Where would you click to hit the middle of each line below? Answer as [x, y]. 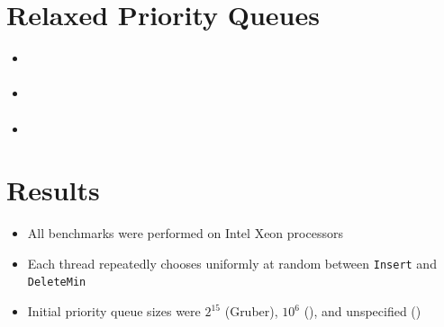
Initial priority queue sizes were [114, 311]
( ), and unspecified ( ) [362, 311]
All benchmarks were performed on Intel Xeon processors [185, 233]
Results [53, 190]
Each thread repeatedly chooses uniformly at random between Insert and [232, 263]
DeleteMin [57, 283]
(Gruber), [251, 311]
